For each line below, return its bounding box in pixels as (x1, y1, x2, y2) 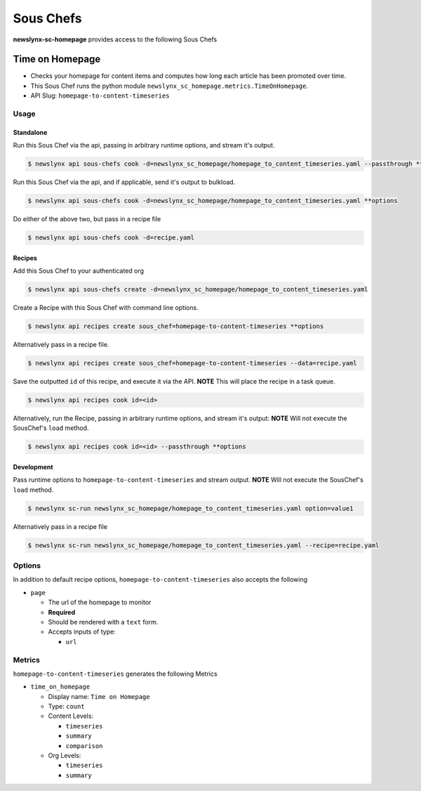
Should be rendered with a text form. (48, 617, 159, 626)
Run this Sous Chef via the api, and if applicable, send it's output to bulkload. (13, 178, 236, 186)
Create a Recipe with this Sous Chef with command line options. (13, 303, 199, 312)
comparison (65, 742, 103, 750)
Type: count (48, 702, 85, 711)
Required (48, 608, 76, 616)
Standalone (13, 128, 48, 136)
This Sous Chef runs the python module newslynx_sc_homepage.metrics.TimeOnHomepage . (30, 81, 309, 90)
